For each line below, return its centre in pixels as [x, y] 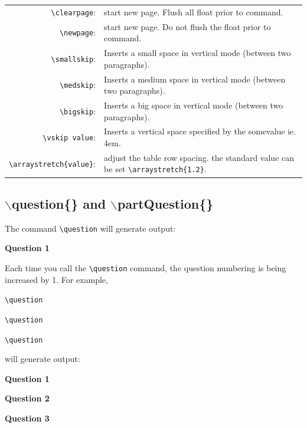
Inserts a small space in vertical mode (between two [197, 53]
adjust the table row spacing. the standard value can [199, 157]
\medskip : [78, 85]
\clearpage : [74, 11]
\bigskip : [78, 111]
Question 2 [27, 398]
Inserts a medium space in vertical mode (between [195, 79]
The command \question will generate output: [90, 228]
